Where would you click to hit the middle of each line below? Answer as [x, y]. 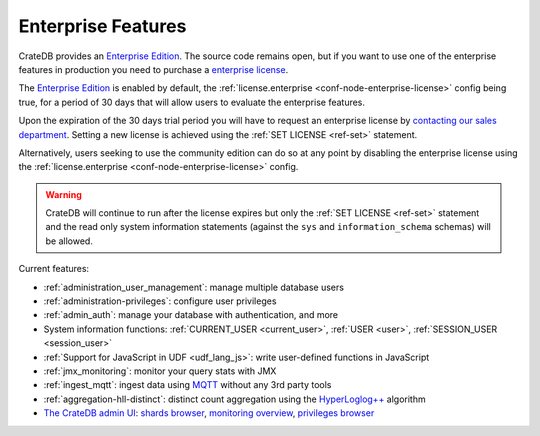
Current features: [54, 269]
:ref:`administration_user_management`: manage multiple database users [194, 287]
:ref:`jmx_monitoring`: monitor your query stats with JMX [160, 371]
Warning [63, 194]
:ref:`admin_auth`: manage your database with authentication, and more [191, 315]
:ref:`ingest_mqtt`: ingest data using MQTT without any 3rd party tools [187, 385]
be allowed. [69, 241]
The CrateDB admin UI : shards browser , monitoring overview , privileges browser [209, 413]
